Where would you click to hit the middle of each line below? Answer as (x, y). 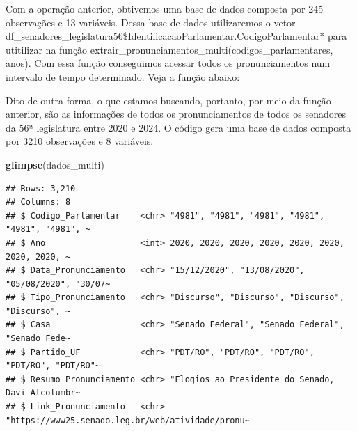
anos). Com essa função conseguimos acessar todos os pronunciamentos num (168, 63)
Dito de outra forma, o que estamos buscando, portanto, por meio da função (168, 100)
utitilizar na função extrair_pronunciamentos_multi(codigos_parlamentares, (169, 49)
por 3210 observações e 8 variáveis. (80, 141)
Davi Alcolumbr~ (43, 393)
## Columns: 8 (38, 202)
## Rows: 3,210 (41, 188)
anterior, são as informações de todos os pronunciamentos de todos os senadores (176, 114)
